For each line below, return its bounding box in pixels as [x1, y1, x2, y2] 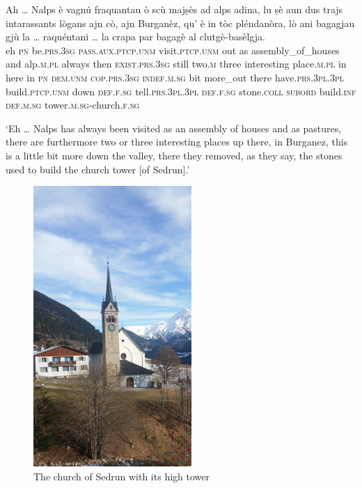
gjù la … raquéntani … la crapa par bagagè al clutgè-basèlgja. [6, 29, 265, 44]
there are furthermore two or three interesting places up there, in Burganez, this [6, 134, 348, 149]
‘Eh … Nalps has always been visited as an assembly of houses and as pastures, [6, 120, 342, 135]
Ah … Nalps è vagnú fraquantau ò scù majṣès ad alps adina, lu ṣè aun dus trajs [6, 2, 343, 16]
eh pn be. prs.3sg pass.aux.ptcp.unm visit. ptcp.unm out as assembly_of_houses [6, 42, 340, 57]
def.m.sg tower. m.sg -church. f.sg [6, 97, 140, 112]
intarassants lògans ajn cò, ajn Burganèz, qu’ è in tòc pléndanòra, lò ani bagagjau [6, 15, 355, 30]
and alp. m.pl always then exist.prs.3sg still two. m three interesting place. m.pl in [6, 56, 347, 71]
